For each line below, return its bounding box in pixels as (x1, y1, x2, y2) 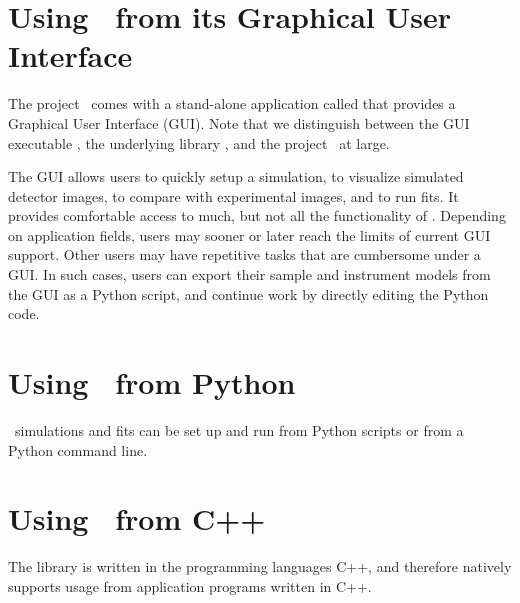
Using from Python (8, 362, 296, 403)
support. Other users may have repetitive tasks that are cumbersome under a (8, 244, 481, 265)
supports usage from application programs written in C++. (8, 575, 372, 596)
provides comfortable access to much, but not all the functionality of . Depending (8, 205, 506, 226)
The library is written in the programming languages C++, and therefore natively (8, 556, 512, 577)
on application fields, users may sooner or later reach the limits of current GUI (8, 224, 491, 245)
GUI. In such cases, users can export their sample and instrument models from (8, 264, 491, 285)
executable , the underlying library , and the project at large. (8, 132, 390, 153)
